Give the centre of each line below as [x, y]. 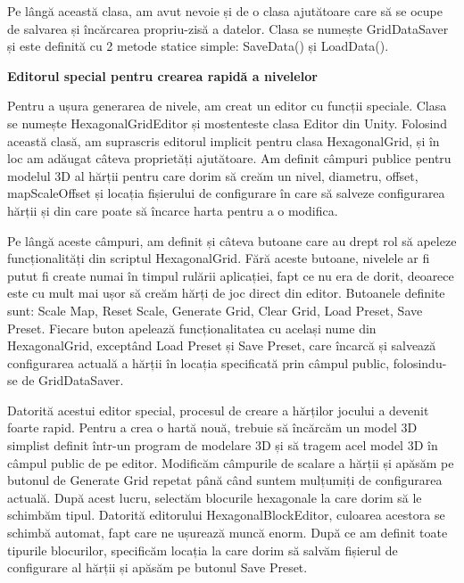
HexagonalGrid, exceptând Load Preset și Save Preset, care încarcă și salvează [222, 345]
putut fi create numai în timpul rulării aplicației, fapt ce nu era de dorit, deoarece [231, 275]
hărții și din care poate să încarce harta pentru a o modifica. [173, 210]
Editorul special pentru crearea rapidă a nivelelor [162, 75]
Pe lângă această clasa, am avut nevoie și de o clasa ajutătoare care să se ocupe [225, 11]
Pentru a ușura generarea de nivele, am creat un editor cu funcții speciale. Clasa [227, 106]
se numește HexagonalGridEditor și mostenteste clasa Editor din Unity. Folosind [227, 123]
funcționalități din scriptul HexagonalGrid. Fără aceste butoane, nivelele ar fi [219, 258]
